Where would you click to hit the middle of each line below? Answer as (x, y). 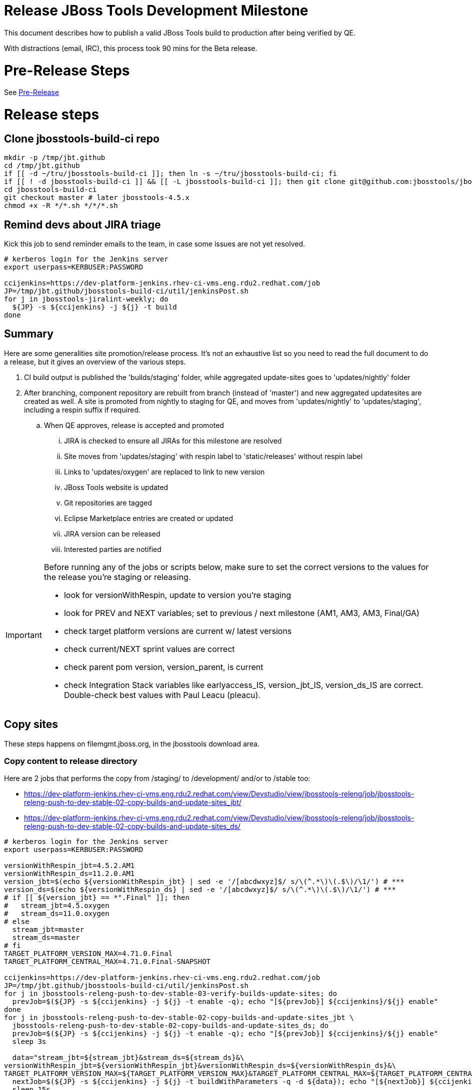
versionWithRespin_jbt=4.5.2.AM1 (69, 866)
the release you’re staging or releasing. (117, 577)
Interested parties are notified (113, 549)
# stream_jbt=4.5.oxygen (57, 906)
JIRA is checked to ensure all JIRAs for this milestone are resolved (173, 440)
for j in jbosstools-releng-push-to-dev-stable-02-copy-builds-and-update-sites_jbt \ (179, 1018)
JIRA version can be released (112, 533)
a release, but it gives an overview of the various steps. (95, 361)
